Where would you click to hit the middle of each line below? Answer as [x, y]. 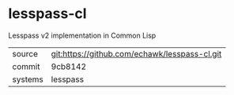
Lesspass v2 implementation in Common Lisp [82, 35]
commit [26, 66]
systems [28, 79]
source [25, 53]
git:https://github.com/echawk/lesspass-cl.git [136, 53]
